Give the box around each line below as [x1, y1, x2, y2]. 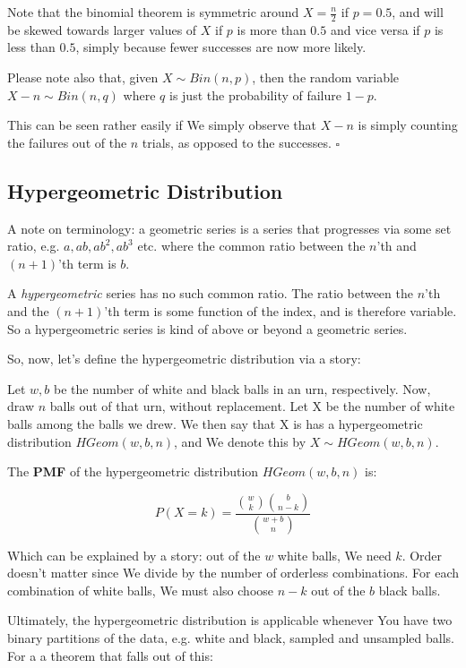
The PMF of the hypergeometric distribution [7, 462, 259, 481]
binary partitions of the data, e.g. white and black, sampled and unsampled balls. [7, 628, 454, 647]
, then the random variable [252, 68, 400, 87]
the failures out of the [7, 133, 127, 151]
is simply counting [358, 116, 458, 134]
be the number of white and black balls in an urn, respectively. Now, [54, 379, 431, 398]
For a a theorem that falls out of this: [7, 646, 213, 664]
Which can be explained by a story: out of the [7, 545, 261, 564]
